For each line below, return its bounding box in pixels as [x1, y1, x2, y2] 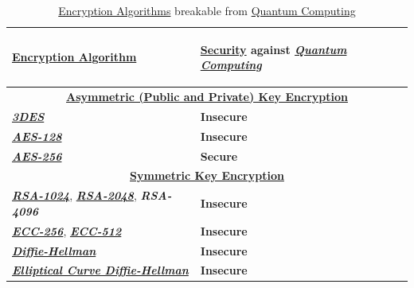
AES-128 [12, 127, 62, 144]
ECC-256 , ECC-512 [12, 222, 122, 239]
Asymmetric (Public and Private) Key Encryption [66, 88, 348, 105]
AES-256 [12, 147, 62, 164]
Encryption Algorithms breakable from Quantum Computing [58, 2, 356, 18]
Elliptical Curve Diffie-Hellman [12, 262, 189, 278]
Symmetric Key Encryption [130, 167, 284, 184]
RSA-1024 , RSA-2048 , [12, 187, 137, 204]
